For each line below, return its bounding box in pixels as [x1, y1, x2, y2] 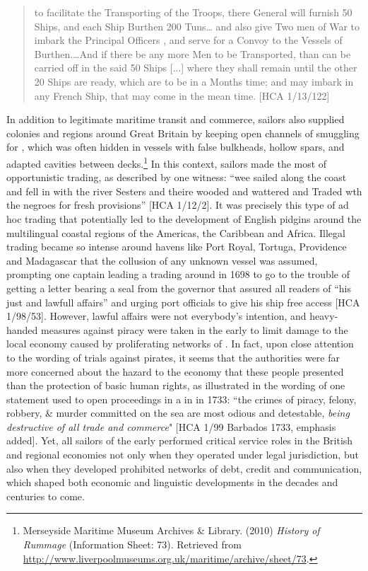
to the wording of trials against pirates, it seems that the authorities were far [6, 350, 340, 364]
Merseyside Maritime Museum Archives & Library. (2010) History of [23, 523, 320, 538]
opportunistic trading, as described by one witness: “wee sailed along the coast [6, 170, 347, 185]
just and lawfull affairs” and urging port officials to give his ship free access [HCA [6, 294, 360, 309]
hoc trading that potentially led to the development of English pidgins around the [6, 211, 362, 226]
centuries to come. [6, 488, 85, 503]
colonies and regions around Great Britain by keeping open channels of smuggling [6, 125, 360, 140]
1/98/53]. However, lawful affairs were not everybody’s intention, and [6, 308, 307, 323]
